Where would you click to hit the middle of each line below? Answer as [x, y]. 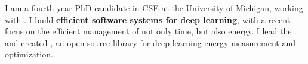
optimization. [29, 54]
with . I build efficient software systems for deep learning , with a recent [148, 19]
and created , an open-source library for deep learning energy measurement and [150, 42]
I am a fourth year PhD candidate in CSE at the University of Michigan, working [154, 8]
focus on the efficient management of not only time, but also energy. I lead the [148, 31]
